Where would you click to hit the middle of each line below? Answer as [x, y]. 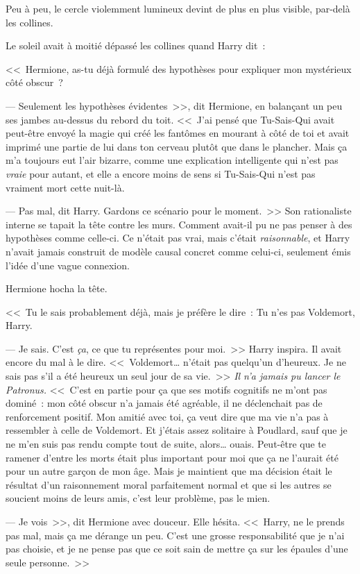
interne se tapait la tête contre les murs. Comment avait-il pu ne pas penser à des [179, 224]
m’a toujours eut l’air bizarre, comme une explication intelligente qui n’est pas [172, 160]
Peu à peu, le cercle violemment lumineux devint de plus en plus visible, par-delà [178, 8]
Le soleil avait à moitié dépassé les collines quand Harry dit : [136, 45]
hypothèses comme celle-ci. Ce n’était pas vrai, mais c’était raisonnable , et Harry [178, 238]
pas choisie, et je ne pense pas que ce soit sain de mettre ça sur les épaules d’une [177, 549]
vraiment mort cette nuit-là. [65, 187]
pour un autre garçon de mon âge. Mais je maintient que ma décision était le [169, 471]
